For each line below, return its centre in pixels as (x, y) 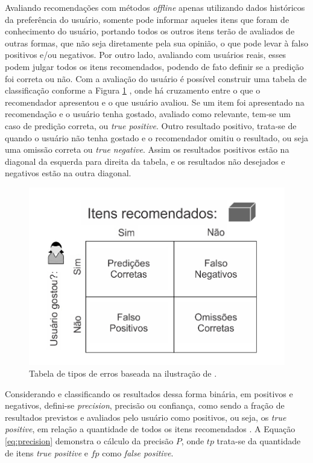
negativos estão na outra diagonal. (68, 173)
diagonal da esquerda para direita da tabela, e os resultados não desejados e (145, 161)
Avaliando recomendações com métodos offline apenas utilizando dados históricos (155, 7)
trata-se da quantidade (259, 441)
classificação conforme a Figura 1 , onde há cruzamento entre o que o (133, 90)
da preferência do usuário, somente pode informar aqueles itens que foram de (147, 19)
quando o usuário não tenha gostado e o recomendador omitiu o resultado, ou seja (156, 137)
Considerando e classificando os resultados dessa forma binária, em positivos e (149, 393)
